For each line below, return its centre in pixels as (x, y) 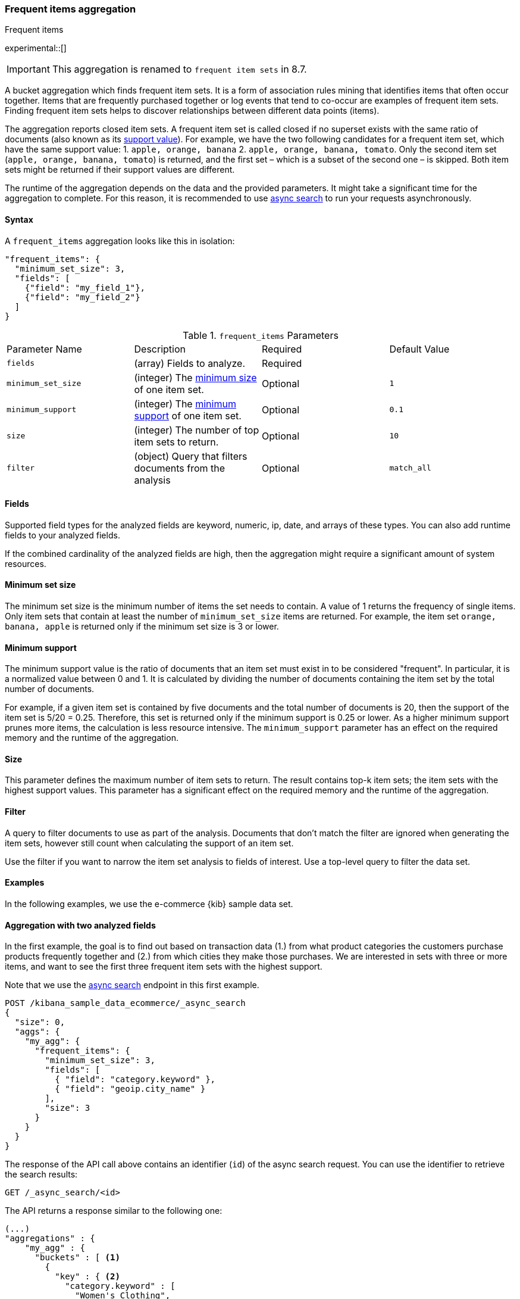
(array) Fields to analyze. (190, 363)
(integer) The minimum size (195, 377)
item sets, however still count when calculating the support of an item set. (149, 843)
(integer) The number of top (197, 430)
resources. (26, 563)
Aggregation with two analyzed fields (80, 925)
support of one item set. (188, 415)
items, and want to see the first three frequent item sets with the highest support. (164, 967)
